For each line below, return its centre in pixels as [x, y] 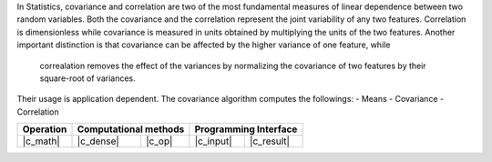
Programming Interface [246, 129]
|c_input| [213, 141]
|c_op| [159, 141]
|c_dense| [98, 141]
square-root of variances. [87, 78]
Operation [45, 129]
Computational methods [131, 129]
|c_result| [270, 141]
